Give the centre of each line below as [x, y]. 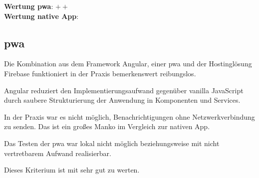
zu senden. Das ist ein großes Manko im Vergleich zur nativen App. [107, 126]
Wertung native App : [41, 16]
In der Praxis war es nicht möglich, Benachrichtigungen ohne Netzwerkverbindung [129, 116]
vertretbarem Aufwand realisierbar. [58, 153]
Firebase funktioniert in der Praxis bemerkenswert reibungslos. [100, 73]
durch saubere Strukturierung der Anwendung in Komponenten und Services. [122, 100]
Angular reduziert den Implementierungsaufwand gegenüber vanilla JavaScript [124, 90]
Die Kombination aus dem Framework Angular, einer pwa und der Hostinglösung [128, 64]
